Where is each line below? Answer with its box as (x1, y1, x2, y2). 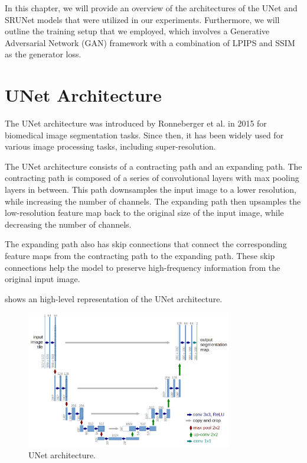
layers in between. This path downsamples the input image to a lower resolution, (5, 183, 296, 196)
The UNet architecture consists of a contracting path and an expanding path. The (5, 160, 302, 172)
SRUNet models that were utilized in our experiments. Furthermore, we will (5, 13, 280, 25)
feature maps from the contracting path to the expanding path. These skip (5, 250, 275, 262)
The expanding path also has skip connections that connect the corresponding (5, 238, 287, 250)
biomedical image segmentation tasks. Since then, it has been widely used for (5, 128, 284, 141)
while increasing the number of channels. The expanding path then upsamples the (5, 195, 301, 207)
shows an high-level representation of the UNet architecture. (5, 292, 223, 305)
